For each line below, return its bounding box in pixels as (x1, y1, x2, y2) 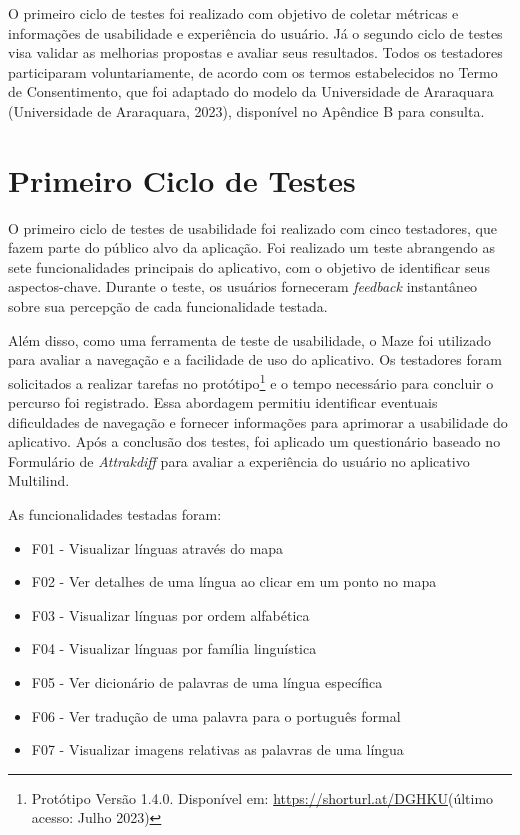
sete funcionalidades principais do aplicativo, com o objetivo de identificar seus (8, 256, 490, 277)
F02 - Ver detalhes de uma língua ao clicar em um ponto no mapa (31, 571, 437, 592)
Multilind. (8, 470, 70, 491)
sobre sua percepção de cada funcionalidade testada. (8, 296, 328, 317)
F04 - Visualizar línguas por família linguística (31, 638, 317, 659)
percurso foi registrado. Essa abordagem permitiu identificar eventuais (8, 392, 438, 413)
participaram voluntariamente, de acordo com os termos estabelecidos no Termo (8, 61, 498, 82)
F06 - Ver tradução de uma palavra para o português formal (31, 705, 401, 726)
